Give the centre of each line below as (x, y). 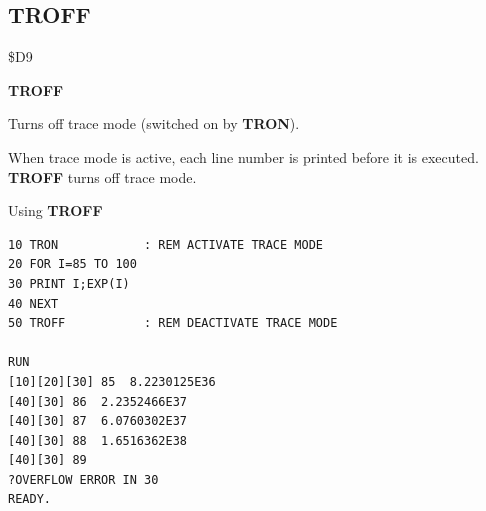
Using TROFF (55, 210)
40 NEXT (33, 303)
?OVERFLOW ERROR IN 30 (83, 479)
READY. (29, 499)
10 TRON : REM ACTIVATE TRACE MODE (165, 244)
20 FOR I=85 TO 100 (72, 264)
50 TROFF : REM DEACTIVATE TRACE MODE (173, 323)
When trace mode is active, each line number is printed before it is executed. (243, 156)
